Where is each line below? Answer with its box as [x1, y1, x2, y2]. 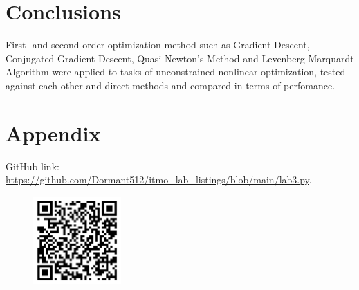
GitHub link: [6, 158, 59, 173]
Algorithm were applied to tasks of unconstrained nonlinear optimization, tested [6, 64, 346, 79]
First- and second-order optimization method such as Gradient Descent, [6, 37, 310, 52]
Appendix [6, 118, 101, 147]
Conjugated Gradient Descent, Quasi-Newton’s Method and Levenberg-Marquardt [6, 51, 354, 65]
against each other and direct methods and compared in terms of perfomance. [6, 78, 335, 92]
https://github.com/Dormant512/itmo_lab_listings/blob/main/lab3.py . [6, 172, 312, 187]
